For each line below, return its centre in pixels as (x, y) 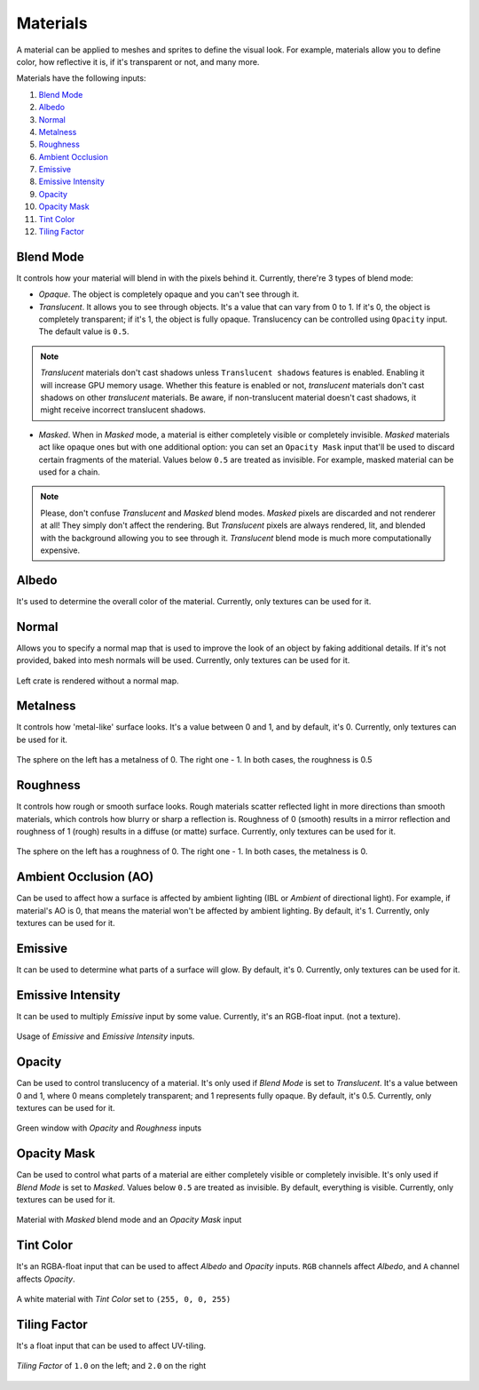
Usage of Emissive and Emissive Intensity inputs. (106, 1036)
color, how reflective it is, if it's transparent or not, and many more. (138, 61)
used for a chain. (70, 472)
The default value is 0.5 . (84, 332)
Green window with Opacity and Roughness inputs (109, 1128)
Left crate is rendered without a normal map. (98, 681)
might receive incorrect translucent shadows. (123, 410)
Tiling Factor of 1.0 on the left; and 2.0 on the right (111, 1366)
